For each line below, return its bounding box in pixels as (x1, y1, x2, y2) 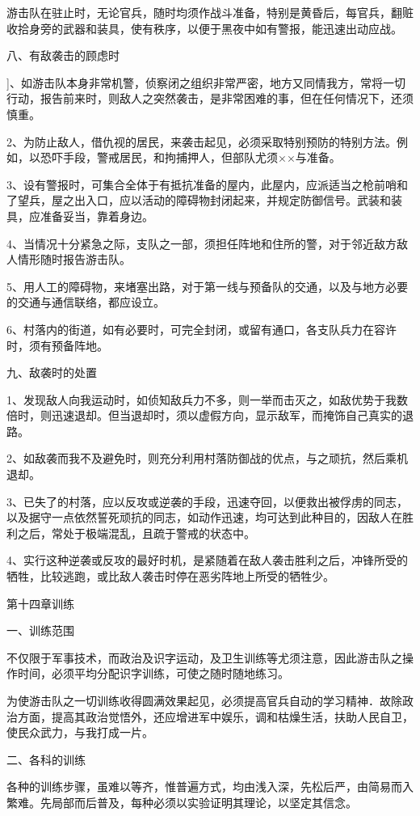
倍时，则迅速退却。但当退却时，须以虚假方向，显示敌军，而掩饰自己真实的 (6, 407, 402, 424)
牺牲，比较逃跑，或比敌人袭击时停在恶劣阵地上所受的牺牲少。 (6, 568, 334, 585)
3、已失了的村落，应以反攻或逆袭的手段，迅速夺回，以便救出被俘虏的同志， (6, 493, 408, 509)
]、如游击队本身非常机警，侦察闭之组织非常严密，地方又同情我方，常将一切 (6, 74, 405, 91)
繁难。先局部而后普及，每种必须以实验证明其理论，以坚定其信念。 (6, 793, 357, 810)
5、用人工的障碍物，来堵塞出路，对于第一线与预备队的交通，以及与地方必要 (6, 277, 408, 294)
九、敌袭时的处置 (6, 364, 97, 381)
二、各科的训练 (6, 750, 86, 767)
